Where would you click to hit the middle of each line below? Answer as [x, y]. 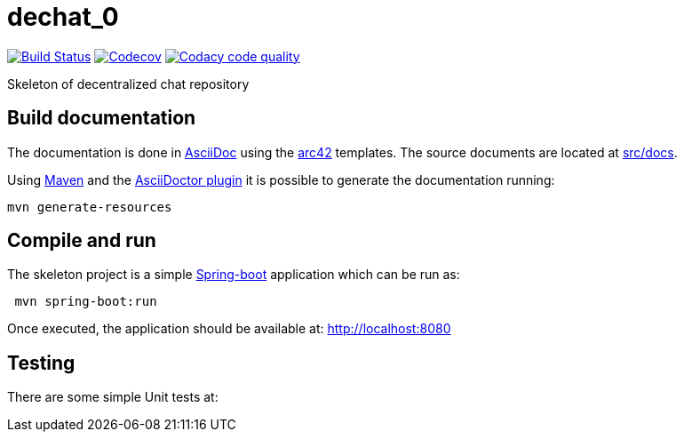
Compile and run [82, 241]
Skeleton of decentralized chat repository [128, 84]
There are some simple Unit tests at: [113, 397]
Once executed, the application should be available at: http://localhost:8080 [229, 329]
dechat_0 [63, 17]
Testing [41, 363]
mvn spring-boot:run [86, 302]
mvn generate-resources [90, 207]
